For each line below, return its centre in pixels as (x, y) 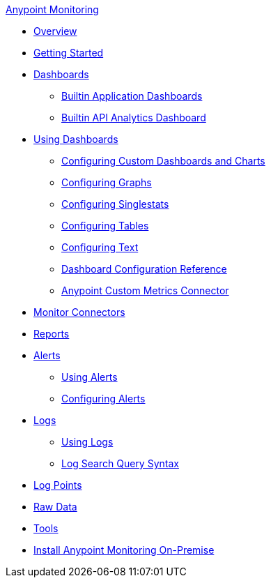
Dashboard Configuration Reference (144, 269)
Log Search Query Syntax (120, 463)
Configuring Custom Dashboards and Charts (163, 161)
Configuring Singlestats (115, 204)
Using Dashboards (76, 139)
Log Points (58, 485)
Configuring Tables (105, 226)
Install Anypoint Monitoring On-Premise (124, 550)
